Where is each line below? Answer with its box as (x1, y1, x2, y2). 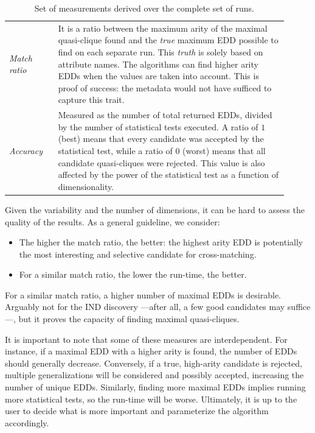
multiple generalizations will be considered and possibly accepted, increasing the (5, 368, 304, 381)
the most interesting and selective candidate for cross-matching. (19, 247, 257, 260)
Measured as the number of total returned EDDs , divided (58, 108, 272, 121)
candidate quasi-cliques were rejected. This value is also (58, 156, 265, 169)
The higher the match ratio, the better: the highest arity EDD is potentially (19, 236, 303, 248)
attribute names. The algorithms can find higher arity (58, 57, 258, 70)
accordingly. (5, 416, 49, 429)
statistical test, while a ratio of (58, 144, 173, 157)
